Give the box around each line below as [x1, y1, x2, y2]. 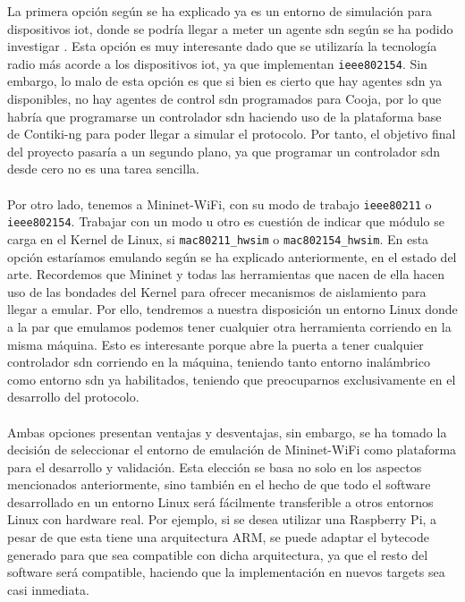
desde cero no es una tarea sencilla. [7, 159, 199, 178]
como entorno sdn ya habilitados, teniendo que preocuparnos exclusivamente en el [7, 369, 456, 388]
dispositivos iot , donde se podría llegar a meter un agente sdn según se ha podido [7, 19, 453, 38]
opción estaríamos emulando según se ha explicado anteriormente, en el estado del [7, 247, 457, 266]
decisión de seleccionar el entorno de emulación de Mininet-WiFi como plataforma [7, 440, 457, 459]
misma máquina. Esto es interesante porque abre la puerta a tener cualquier [7, 335, 424, 353]
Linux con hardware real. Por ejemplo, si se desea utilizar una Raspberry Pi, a [7, 510, 437, 529]
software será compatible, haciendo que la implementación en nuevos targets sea [7, 563, 445, 581]
